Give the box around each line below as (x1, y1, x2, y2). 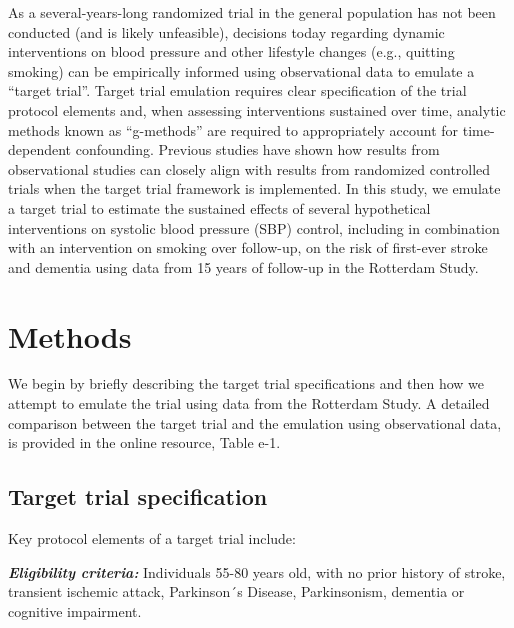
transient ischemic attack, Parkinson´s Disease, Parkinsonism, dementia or (8, 581, 465, 602)
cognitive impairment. (8, 600, 142, 621)
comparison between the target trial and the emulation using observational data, (8, 412, 502, 433)
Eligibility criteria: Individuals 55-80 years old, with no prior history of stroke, (8, 561, 506, 582)
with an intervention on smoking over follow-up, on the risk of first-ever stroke (8, 237, 488, 258)
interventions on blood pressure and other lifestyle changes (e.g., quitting (8, 41, 455, 62)
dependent (8, 139, 72, 160)
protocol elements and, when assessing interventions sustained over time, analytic (8, 99, 506, 120)
